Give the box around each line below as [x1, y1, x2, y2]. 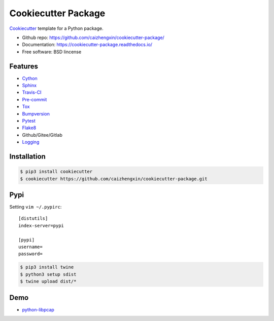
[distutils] [18, 216, 48, 221]
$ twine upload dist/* [20, 278, 77, 285]
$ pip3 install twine [20, 264, 74, 270]
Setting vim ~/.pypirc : [9, 204, 62, 210]
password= [18, 251, 43, 257]
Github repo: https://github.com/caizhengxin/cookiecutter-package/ [22, 34, 164, 41]
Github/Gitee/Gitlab [22, 132, 63, 138]
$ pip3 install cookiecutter [20, 169, 93, 175]
